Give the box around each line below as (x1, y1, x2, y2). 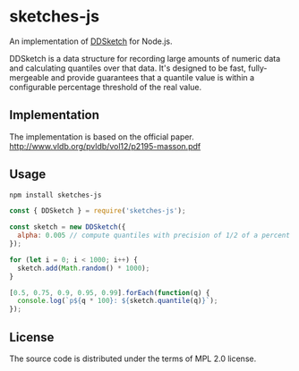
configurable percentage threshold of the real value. (9, 81, 202, 92)
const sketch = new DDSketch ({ (9, 223, 126, 232)
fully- (247, 63, 268, 73)
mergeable (9, 72, 49, 82)
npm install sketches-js (9, 190, 102, 199)
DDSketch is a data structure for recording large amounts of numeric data (9, 53, 281, 63)
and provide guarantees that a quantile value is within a (50, 72, 255, 82)
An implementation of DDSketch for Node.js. (9, 36, 173, 46)
